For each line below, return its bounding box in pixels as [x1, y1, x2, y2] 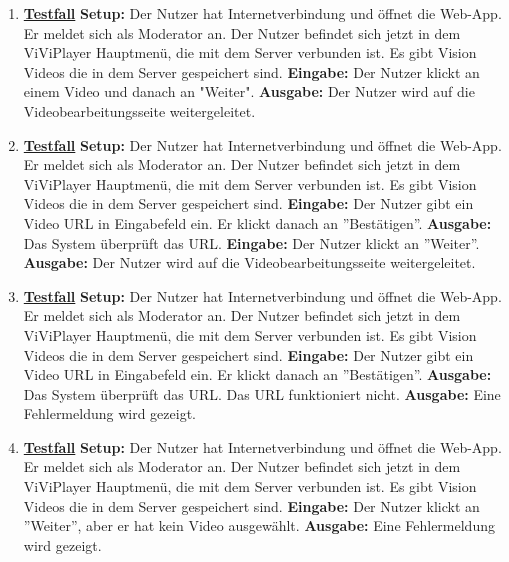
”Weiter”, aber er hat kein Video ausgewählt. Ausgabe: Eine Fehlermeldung [23, 515, 495, 536]
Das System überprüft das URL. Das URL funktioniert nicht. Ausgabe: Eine [23, 383, 501, 404]
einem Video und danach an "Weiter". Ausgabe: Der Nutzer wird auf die [23, 81, 475, 102]
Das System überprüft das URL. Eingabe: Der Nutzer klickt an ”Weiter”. [23, 232, 480, 253]
